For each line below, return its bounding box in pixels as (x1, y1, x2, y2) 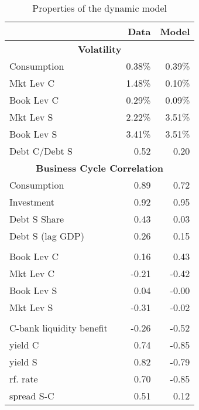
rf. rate (9, 372, 38, 385)
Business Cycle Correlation (36, 161, 163, 175)
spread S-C (9, 389, 54, 402)
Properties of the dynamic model (32, 1, 167, 15)
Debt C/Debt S (9, 144, 73, 158)
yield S (9, 355, 37, 368)
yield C (9, 338, 39, 351)
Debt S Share (9, 212, 64, 225)
